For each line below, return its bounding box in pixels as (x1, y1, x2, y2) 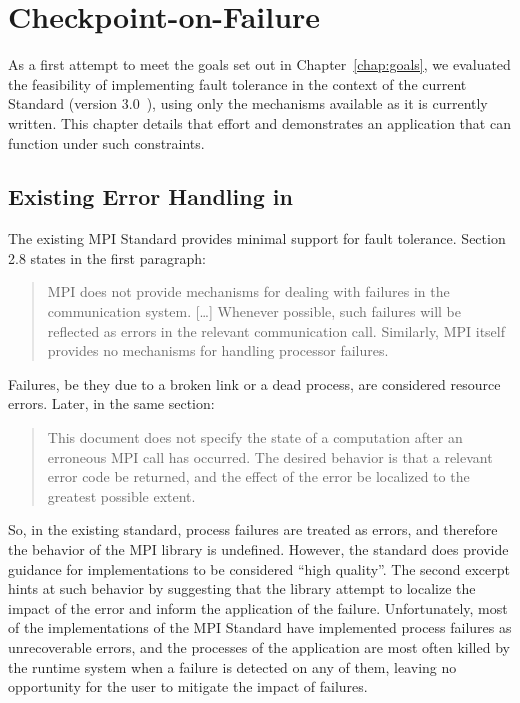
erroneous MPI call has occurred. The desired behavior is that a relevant (47, 446, 493, 467)
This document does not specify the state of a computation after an (47, 427, 463, 448)
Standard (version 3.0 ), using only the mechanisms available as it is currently (8, 93, 488, 114)
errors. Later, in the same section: (8, 393, 215, 414)
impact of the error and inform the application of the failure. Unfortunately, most (8, 597, 508, 618)
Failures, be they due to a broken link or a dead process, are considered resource (8, 373, 501, 394)
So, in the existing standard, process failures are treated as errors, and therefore (8, 519, 498, 540)
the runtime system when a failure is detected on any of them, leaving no (8, 656, 457, 677)
